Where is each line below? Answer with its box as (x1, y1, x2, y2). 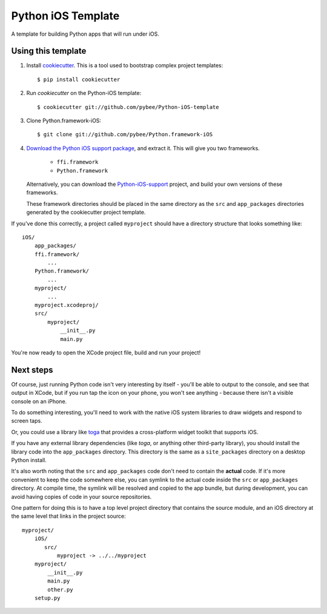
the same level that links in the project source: (11, 512, 127, 520)
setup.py (34, 594, 61, 601)
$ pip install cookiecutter (37, 76, 121, 83)
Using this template (11, 46, 87, 56)
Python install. (11, 457, 47, 464)
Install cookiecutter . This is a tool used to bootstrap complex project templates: (26, 62, 223, 69)
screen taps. (11, 417, 42, 424)
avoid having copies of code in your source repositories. (11, 493, 152, 500)
